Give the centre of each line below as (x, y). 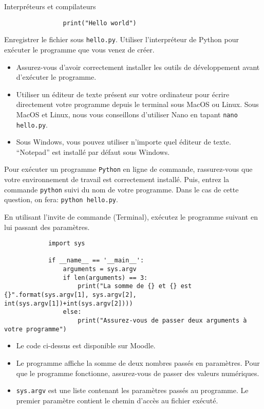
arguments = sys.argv (100, 269)
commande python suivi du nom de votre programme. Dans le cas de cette (121, 189)
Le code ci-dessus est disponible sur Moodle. (86, 345)
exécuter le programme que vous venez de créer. (79, 49)
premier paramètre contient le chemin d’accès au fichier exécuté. (117, 400)
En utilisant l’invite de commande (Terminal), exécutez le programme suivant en (131, 216)
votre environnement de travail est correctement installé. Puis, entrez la (117, 179)
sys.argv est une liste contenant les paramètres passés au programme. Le (132, 390)
